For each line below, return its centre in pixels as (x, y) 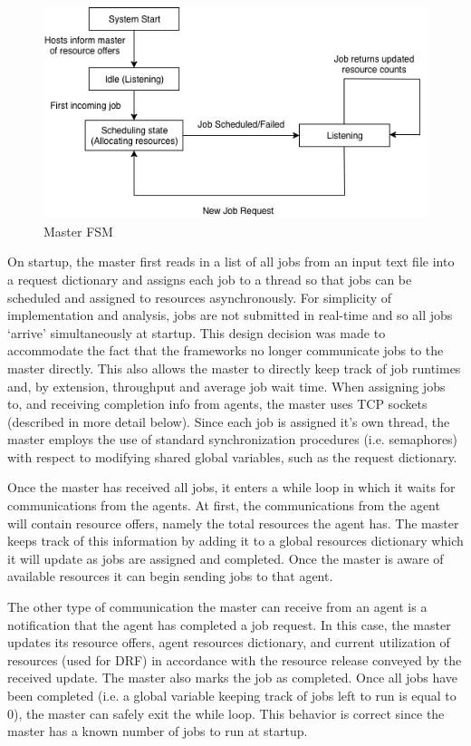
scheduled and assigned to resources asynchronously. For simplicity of (200, 297)
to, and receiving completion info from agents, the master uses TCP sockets (217, 404)
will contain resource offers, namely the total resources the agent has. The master (233, 523)
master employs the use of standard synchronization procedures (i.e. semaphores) (233, 439)
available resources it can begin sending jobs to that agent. (170, 576)
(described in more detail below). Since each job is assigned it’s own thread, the (229, 421)
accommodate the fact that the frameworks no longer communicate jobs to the (226, 350)
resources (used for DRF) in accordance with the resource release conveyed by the (235, 659)
